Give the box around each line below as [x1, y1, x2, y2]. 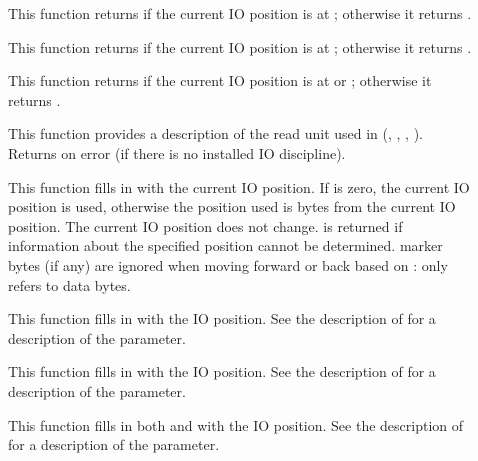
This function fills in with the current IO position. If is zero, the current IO [8, 176, 470, 197]
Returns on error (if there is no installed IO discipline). [8, 142, 346, 163]
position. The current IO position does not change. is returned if [8, 215, 403, 236]
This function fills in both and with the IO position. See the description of [8, 414, 464, 435]
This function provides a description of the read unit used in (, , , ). [8, 123, 424, 144]
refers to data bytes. [8, 274, 131, 295]
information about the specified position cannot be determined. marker [8, 235, 443, 256]
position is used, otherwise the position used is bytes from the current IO [8, 196, 456, 217]
